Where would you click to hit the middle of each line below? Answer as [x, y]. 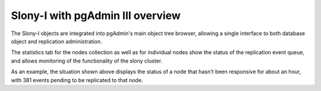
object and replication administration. [56, 41]
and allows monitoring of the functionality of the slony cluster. [87, 61]
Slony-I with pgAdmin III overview [96, 15]
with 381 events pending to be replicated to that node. [77, 80]
